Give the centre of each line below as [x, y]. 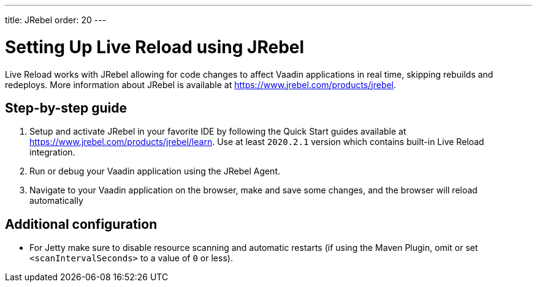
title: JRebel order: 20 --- [56, 20]
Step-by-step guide [66, 108]
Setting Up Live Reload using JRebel [155, 47]
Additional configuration [81, 224]
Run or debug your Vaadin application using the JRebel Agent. [155, 171]
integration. [52, 152]
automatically [56, 201]
